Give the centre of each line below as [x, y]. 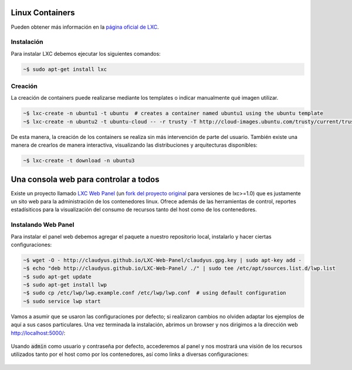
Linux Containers [43, 13]
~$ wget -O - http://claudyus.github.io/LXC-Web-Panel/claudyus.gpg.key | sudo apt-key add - [163, 260]
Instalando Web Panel [43, 225]
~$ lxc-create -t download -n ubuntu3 [79, 161]
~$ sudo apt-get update [57, 276]
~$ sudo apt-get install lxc [65, 69]
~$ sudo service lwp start [62, 301]
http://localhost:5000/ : [38, 333]
